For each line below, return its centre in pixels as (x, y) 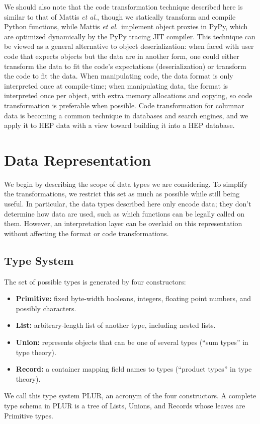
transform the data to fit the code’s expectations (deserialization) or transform (125, 66)
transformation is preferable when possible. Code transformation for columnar (124, 105)
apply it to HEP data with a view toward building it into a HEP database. (119, 125)
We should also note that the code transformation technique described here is (123, 7)
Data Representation (78, 159)
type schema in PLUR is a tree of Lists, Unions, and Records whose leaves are (125, 405)
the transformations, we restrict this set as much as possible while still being (122, 194)
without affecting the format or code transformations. (86, 233)
